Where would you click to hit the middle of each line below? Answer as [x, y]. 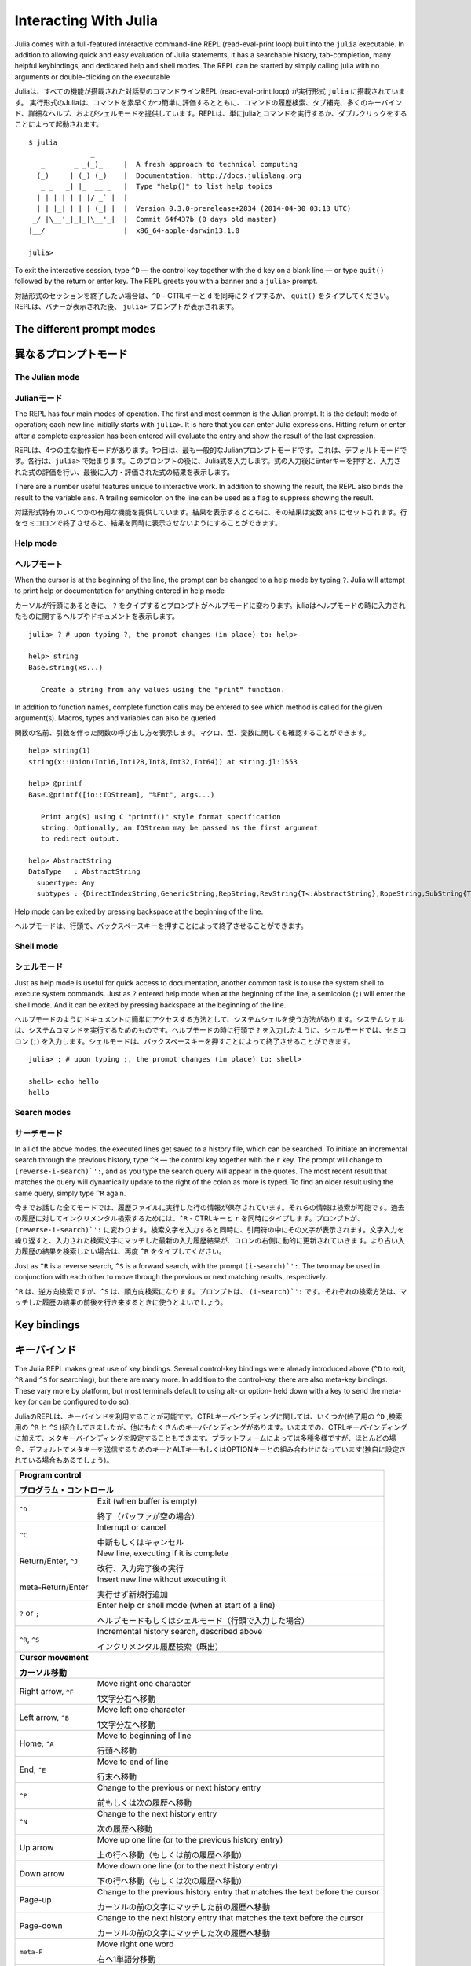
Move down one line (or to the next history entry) [188, 1866]
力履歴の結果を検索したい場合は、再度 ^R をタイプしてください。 [120, 1251]
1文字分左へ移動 [126, 1725]
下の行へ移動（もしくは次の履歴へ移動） [172, 1881]
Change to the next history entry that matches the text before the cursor [230, 1918]
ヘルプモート [39, 564]
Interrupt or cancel [131, 1527]
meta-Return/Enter [54, 1587]
